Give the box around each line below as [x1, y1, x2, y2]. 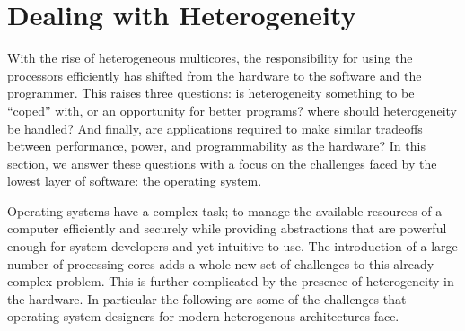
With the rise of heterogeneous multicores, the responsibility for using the [7, 48, 413, 67]
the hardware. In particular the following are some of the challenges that [7, 289, 407, 308]
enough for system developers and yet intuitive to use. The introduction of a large [7, 237, 458, 256]
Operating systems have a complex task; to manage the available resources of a [7, 201, 443, 220]
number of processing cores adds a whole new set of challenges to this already [7, 254, 434, 273]
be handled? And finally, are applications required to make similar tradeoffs [7, 118, 423, 137]
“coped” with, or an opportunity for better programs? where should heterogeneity [7, 100, 458, 119]
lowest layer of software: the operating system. [7, 171, 262, 190]
